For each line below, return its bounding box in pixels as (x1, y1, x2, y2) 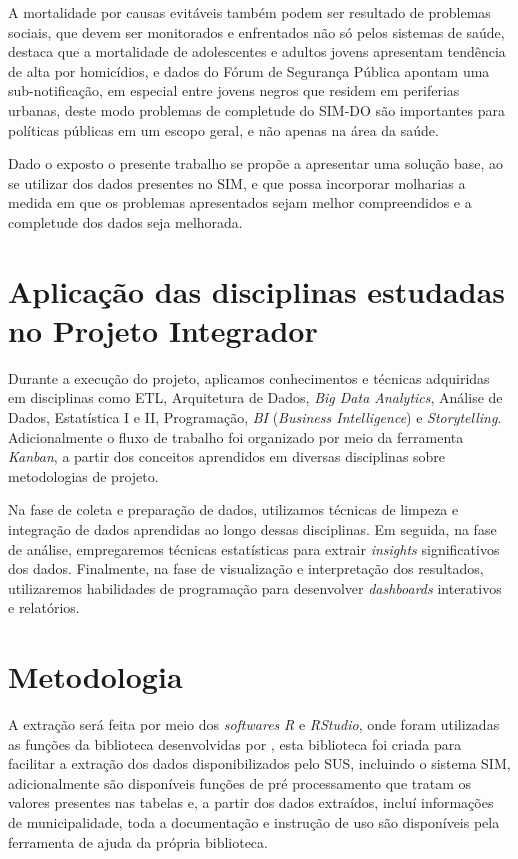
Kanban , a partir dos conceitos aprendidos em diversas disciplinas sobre (8, 446, 446, 467)
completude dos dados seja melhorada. (8, 211, 243, 232)
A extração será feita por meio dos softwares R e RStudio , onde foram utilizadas (8, 714, 500, 735)
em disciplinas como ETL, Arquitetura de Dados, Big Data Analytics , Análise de (8, 387, 503, 408)
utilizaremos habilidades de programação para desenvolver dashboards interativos (8, 577, 502, 598)
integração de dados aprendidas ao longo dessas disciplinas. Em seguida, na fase (8, 519, 497, 539)
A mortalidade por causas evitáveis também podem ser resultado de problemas (8, 2, 491, 22)
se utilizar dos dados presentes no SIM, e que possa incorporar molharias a (8, 172, 466, 193)
